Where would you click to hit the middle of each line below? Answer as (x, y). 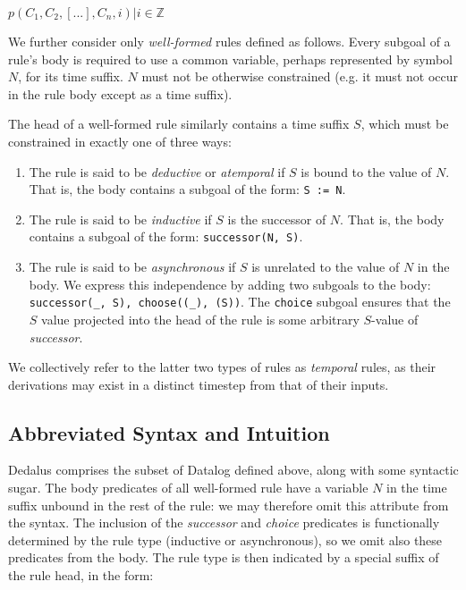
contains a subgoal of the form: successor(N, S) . (166, 236)
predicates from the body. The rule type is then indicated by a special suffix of (224, 557)
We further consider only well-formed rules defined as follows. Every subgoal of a (229, 41)
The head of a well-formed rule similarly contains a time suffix (179, 124)
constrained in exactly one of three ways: (120, 141)
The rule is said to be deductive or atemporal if (157, 171)
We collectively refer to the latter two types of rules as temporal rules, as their (222, 367)
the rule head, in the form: (81, 575)
